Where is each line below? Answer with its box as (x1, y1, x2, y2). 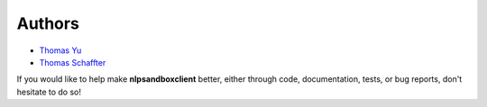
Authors (16, 13, 80, 33)
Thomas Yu (39, 45, 82, 56)
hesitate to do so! (16, 86, 81, 97)
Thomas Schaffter (39, 57, 106, 67)
